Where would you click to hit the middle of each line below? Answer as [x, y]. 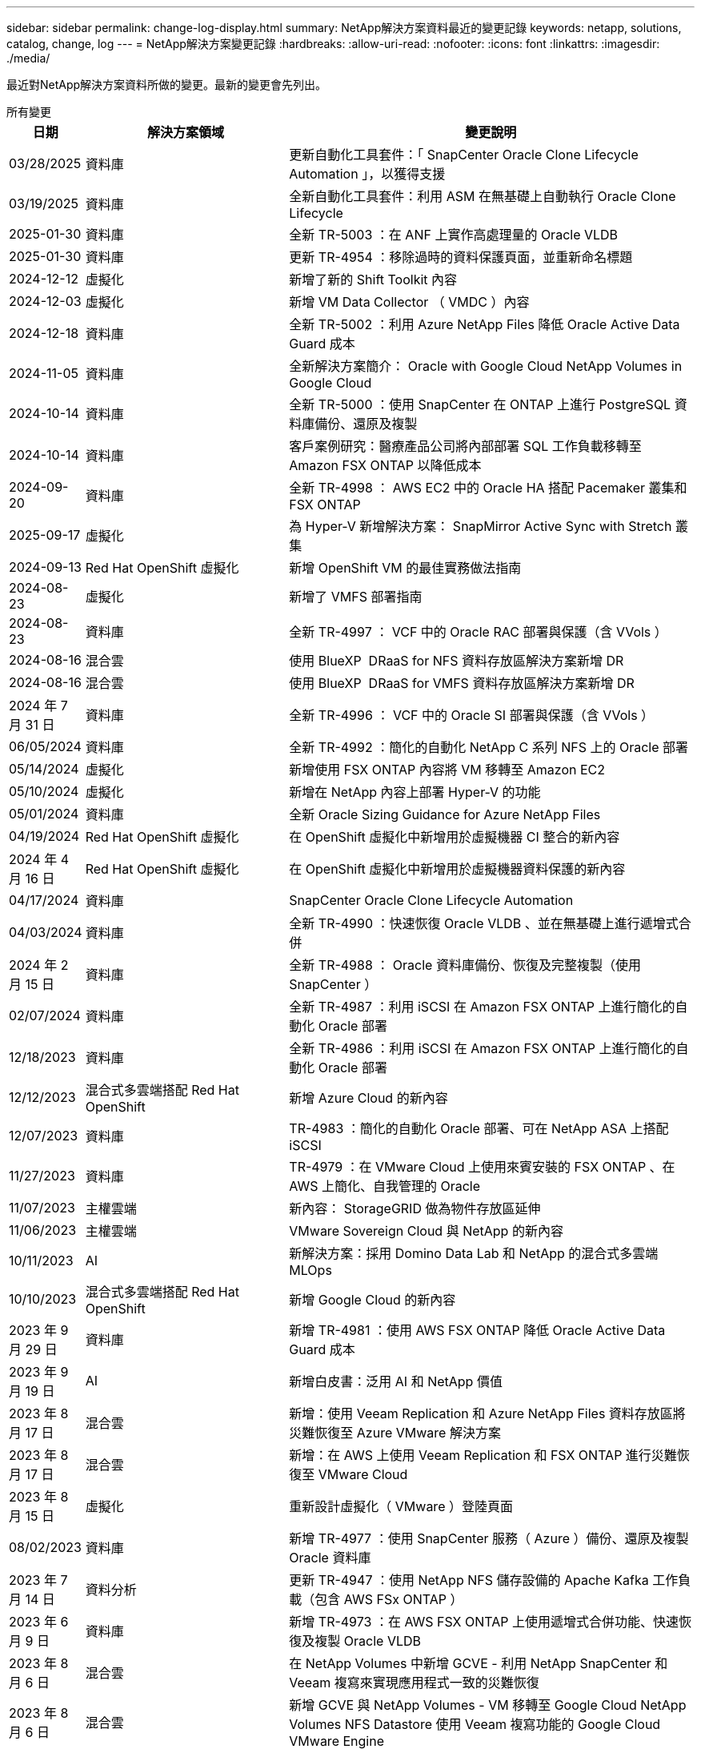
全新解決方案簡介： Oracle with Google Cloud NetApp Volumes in [486, 366]
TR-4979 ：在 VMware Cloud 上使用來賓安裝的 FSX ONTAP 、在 [482, 1167]
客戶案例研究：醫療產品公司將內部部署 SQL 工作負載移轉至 [465, 446]
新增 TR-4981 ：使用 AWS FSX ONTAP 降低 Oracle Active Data [477, 1330]
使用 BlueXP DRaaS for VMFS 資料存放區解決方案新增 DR [462, 683]
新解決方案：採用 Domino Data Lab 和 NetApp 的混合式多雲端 [474, 1253]
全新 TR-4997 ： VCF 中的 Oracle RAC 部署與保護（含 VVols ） [478, 632]
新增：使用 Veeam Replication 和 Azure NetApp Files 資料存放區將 [487, 1413]
